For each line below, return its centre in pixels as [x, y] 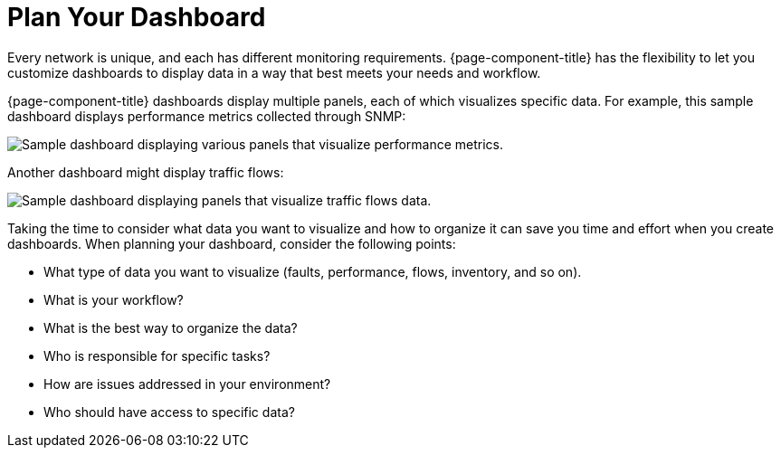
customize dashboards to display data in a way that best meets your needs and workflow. [274, 72]
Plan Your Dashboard [137, 17]
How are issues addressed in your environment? [187, 384]
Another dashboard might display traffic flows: [146, 172]
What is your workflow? [114, 299]
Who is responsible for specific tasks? [157, 355]
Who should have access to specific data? [169, 412]
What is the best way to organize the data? [171, 327]
